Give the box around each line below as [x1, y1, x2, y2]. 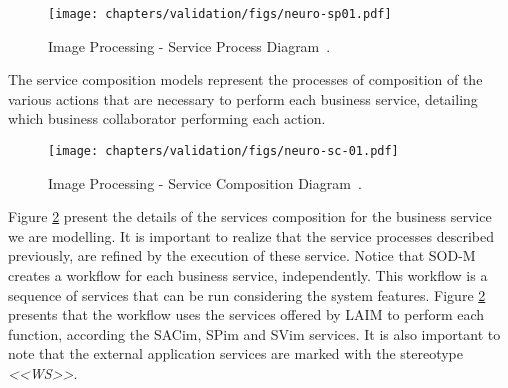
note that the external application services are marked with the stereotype [8, 343, 464, 364]
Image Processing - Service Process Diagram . [48, 35, 331, 56]
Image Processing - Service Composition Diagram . [48, 172, 362, 193]
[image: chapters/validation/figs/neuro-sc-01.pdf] [48, 144, 399, 159]
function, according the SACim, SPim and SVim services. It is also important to [8, 323, 501, 344]
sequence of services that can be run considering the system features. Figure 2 [8, 284, 486, 305]
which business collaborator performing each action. [8, 108, 326, 129]
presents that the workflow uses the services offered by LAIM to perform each [8, 304, 485, 325]
